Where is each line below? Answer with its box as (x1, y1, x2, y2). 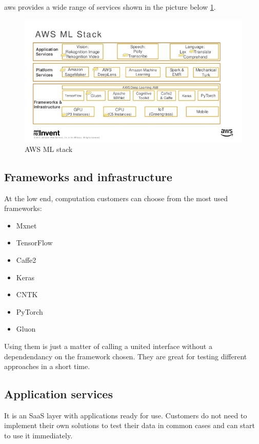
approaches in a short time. (4, 361, 90, 372)
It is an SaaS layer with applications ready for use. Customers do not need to (4, 410, 247, 420)
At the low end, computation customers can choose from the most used (4, 192, 228, 203)
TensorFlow (16, 237, 53, 248)
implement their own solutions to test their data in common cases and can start (4, 420, 255, 431)
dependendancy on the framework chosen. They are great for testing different (4, 351, 247, 361)
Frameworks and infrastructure (4, 168, 172, 184)
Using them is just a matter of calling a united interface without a (4, 340, 212, 351)
